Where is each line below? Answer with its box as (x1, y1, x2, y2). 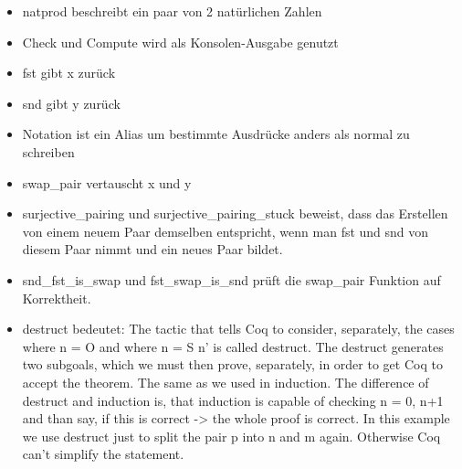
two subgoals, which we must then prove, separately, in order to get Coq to (22, 355, 443, 374)
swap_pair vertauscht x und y (22, 173, 192, 192)
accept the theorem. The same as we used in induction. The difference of (22, 372, 429, 391)
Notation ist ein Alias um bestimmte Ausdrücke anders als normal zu (22, 124, 410, 144)
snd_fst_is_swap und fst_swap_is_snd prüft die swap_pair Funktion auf (22, 270, 441, 289)
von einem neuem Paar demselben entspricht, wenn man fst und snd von (22, 221, 429, 240)
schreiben (22, 142, 75, 161)
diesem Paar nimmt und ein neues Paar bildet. (22, 240, 283, 259)
